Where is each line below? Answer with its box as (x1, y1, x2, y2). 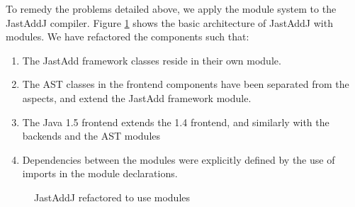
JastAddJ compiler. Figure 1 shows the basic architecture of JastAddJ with (6, 15, 333, 30)
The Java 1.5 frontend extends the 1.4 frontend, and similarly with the (22, 114, 329, 129)
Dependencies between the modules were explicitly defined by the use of (22, 152, 335, 167)
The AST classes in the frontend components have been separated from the (22, 77, 349, 91)
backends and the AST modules (22, 128, 161, 143)
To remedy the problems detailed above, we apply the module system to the (6, 1, 337, 16)
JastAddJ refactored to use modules (34, 189, 191, 204)
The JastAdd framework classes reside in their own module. (22, 52, 281, 67)
